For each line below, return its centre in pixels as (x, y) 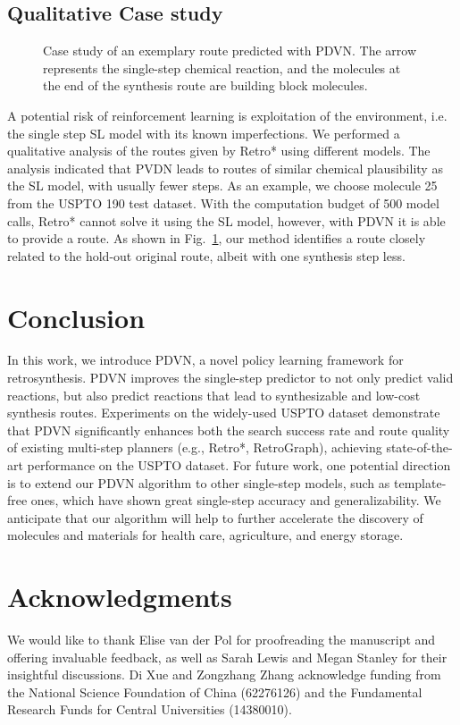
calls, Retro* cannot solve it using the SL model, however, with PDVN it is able (226, 220)
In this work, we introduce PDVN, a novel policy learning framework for (205, 360)
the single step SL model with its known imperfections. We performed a (204, 133)
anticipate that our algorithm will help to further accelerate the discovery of (215, 517)
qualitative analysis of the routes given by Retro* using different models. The (219, 151)
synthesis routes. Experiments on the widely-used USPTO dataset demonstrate (224, 413)
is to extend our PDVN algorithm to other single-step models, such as (199, 482)
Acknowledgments (120, 597)
